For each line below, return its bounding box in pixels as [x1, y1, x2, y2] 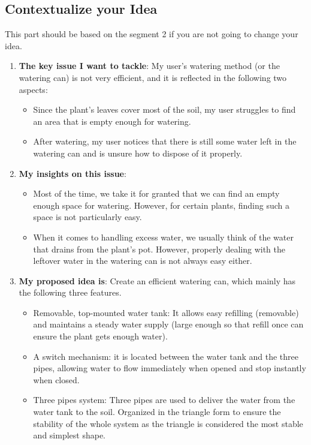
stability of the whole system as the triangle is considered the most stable [33, 417, 303, 429]
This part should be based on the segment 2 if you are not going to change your [5, 28, 298, 40]
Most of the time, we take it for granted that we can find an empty [33, 187, 280, 200]
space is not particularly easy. [33, 211, 142, 223]
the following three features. [19, 286, 122, 299]
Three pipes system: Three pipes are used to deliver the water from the [33, 393, 295, 406]
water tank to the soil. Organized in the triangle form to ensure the [33, 405, 281, 418]
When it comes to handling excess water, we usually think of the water [33, 230, 294, 243]
